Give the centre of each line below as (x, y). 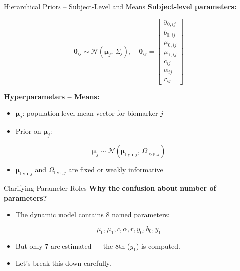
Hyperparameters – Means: (52, 96)
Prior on (28, 131)
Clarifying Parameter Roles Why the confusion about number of (110, 188)
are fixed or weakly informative (116, 170)
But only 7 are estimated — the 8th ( (73, 245)
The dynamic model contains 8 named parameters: (92, 214)
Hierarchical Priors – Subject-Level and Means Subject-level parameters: (120, 6)
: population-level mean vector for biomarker (90, 113)
